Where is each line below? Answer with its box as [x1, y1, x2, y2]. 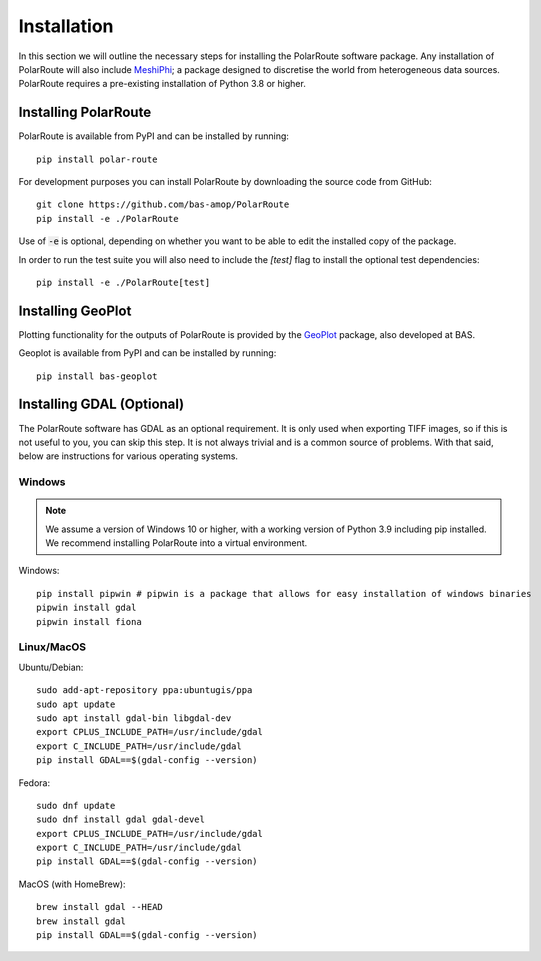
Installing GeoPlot [18, 302, 132, 319]
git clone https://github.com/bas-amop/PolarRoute [36, 199, 290, 210]
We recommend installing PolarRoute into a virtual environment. [45, 537, 308, 549]
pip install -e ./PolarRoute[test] [36, 276, 211, 288]
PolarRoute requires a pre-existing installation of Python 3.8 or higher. [18, 78, 307, 90]
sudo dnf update [36, 800, 116, 811]
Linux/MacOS [18, 640, 87, 654]
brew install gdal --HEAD [36, 901, 164, 913]
